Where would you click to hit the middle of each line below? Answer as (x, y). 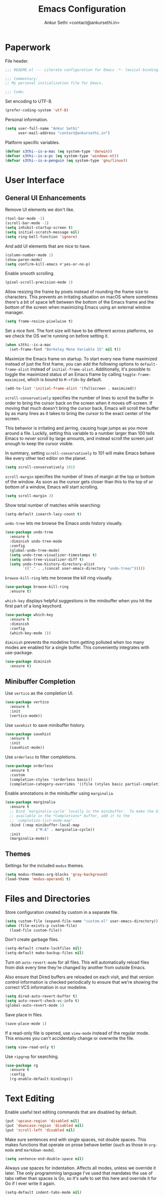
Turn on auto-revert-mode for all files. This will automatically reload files (77, 962)
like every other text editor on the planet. (46, 458)
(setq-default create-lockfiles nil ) (43, 949)
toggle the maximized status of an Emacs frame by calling (63, 374)
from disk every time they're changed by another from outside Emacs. (75, 968)
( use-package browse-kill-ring (37, 587)
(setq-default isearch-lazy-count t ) (43, 514)
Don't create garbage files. (32, 939)
